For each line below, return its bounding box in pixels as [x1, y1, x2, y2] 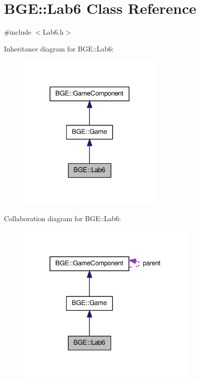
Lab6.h [42, 27, 64, 37]
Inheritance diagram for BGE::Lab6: [4, 43, 114, 53]
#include [4, 27, 32, 37]
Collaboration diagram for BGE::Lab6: [4, 213, 121, 223]
